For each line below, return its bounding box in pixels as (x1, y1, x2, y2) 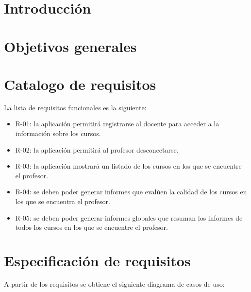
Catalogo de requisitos (4, 74, 156, 94)
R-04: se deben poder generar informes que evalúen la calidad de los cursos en (15, 187, 247, 197)
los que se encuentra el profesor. (15, 196, 110, 206)
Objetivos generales (4, 36, 137, 56)
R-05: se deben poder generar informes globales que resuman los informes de (15, 212, 243, 223)
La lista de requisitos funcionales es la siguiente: (4, 102, 147, 112)
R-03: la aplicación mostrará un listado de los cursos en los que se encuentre (15, 161, 242, 171)
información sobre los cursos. (15, 128, 101, 138)
